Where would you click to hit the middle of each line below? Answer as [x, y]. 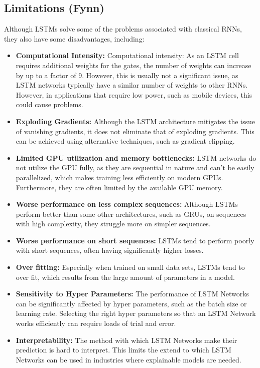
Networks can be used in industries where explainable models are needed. [128, 359]
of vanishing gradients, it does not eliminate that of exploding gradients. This [135, 131]
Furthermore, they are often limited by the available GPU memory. [119, 187]
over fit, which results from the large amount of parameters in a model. [125, 277]
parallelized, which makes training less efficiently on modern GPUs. [119, 177]
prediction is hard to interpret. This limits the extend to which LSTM [123, 350]
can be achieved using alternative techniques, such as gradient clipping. [125, 141]
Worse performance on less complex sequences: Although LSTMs [127, 204]
